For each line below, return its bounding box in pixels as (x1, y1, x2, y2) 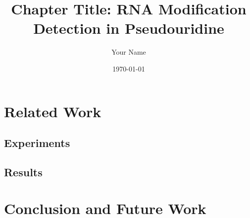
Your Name (111, 47, 146, 57)
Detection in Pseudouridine (33, 18, 224, 38)
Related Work (4, 101, 101, 121)
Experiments (4, 135, 70, 150)
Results (4, 164, 43, 179)
